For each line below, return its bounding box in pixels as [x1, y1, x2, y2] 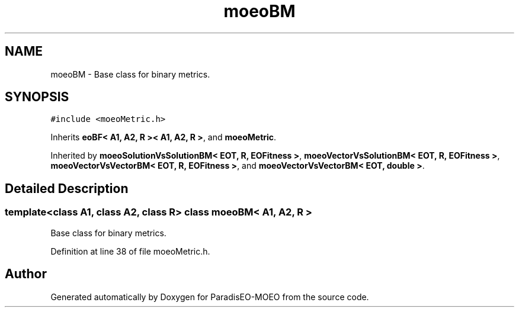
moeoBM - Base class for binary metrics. [50, 69, 210, 79]
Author [5, 266, 47, 282]
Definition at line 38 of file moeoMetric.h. [50, 246, 210, 256]
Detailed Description [5, 181, 129, 196]
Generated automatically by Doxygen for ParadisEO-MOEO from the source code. [50, 291, 369, 302]
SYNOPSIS [5, 89, 69, 105]
